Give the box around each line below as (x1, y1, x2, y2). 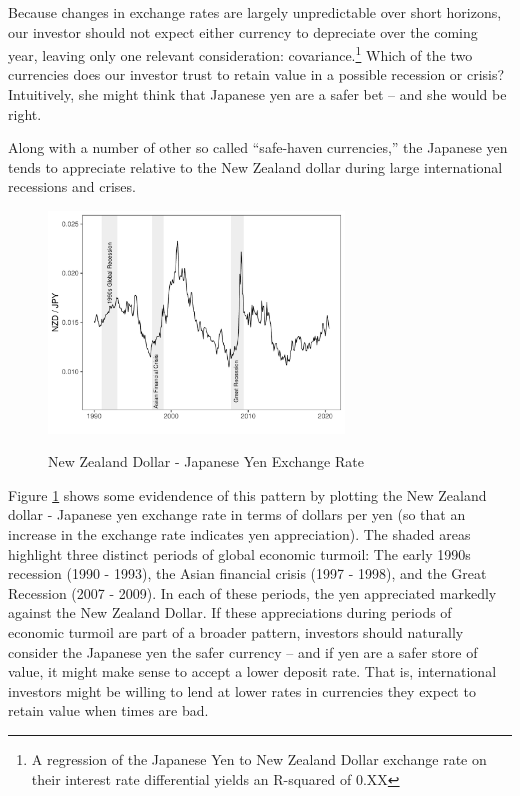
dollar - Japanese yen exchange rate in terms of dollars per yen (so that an (8, 504, 466, 525)
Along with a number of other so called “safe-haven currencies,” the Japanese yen (8, 137, 508, 158)
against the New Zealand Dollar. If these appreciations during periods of (8, 602, 452, 623)
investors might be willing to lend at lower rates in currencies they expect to (8, 680, 476, 701)
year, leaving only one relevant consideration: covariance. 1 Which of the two (8, 42, 473, 65)
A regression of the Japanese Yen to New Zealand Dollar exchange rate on (31, 748, 487, 769)
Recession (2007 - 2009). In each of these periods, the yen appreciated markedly (8, 582, 497, 603)
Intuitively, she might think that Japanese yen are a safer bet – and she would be (8, 84, 507, 105)
